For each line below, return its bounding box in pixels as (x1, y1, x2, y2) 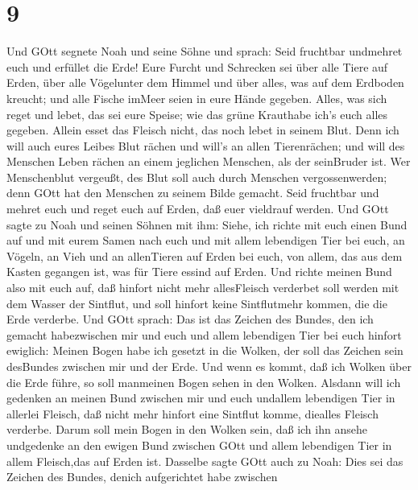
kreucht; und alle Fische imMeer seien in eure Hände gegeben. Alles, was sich (6, 89, 387, 106)
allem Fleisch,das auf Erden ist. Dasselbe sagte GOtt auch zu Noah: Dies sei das (6, 452, 404, 469)
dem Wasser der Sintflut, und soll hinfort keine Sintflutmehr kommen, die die (6, 294, 387, 311)
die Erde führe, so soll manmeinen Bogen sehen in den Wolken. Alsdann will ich (6, 373, 401, 390)
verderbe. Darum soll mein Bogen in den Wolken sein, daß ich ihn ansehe (6, 421, 367, 438)
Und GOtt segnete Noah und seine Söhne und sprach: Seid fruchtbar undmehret (6, 43, 403, 60)
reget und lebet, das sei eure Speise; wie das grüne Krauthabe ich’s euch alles (6, 105, 388, 122)
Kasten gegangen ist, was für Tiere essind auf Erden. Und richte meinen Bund (6, 263, 392, 280)
